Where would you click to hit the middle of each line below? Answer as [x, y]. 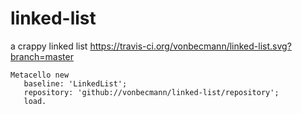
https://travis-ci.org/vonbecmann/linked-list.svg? [190, 46]
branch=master [42, 56]
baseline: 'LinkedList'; [75, 83]
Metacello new [40, 75]
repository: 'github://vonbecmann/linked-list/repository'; [151, 92]
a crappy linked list [49, 46]
